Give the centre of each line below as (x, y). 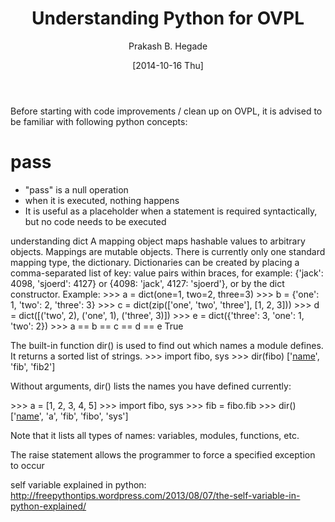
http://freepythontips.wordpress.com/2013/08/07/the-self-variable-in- (155, 495)
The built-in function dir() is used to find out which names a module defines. (167, 345)
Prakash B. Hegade (168, 46)
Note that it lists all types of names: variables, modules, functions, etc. (155, 435)
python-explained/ (48, 506)
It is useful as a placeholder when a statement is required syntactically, (171, 211)
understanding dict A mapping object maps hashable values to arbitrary (158, 241)
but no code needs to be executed (95, 221)
